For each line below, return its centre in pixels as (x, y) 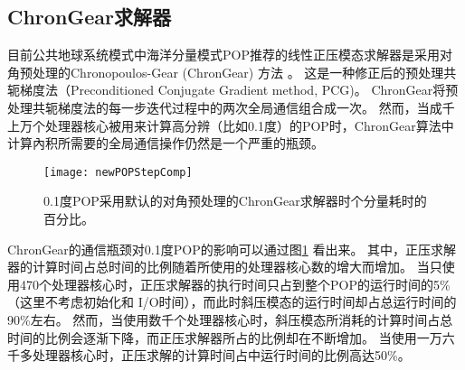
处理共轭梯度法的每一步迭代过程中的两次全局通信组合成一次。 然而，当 (218, 107)
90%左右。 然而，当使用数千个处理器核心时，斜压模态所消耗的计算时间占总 (230, 319)
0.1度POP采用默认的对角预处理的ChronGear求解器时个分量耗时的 (235, 201)
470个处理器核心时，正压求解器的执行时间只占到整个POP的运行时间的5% (235, 284)
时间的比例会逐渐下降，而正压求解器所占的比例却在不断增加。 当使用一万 (225, 337)
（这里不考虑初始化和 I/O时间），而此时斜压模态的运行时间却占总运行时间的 (232, 302)
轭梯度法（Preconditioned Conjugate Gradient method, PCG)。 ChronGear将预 (233, 90)
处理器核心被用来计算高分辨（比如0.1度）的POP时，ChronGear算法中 (249, 125)
